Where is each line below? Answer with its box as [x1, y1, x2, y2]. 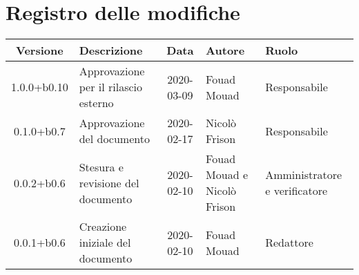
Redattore [265, 234, 313, 251]
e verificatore [265, 182, 328, 199]
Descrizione [79, 42, 143, 59]
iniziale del [79, 234, 131, 251]
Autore [206, 42, 245, 59]
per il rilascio [79, 79, 142, 95]
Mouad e [206, 167, 249, 183]
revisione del [79, 174, 139, 191]
